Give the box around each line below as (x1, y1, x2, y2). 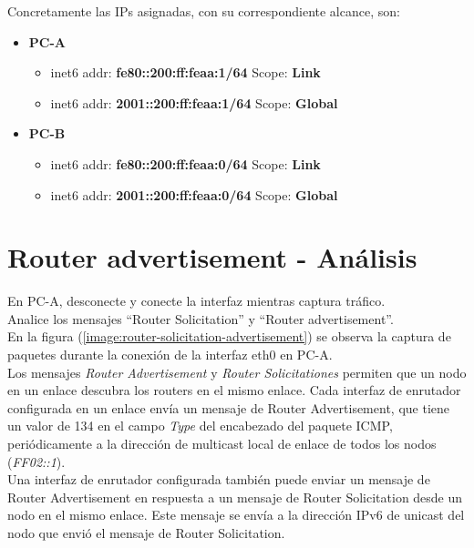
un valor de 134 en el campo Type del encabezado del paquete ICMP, (7, 416, 393, 435)
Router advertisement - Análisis (7, 238, 417, 276)
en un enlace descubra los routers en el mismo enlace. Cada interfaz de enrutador (7, 381, 461, 400)
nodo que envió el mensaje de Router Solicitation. (7, 523, 285, 542)
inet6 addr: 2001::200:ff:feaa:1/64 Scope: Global (50, 93, 338, 112)
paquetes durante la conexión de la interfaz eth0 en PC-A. (7, 345, 333, 364)
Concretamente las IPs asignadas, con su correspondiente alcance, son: (7, 2, 400, 20)
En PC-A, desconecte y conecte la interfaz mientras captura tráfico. (7, 291, 386, 310)
